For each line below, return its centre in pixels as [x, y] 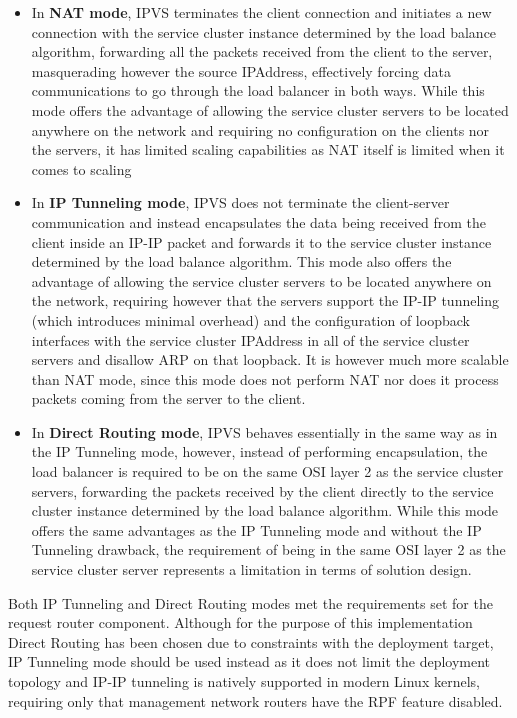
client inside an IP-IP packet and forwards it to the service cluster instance [261, 241]
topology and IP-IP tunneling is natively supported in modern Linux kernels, [244, 681]
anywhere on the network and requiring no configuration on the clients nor [260, 129]
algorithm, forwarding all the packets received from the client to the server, [262, 51]
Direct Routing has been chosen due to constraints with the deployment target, [251, 641]
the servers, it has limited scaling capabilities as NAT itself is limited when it [268, 149]
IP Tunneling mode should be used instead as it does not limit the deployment [249, 661]
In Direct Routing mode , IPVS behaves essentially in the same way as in [264, 431]
